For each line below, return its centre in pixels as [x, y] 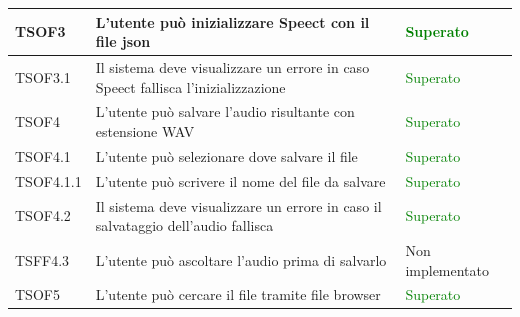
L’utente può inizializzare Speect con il [232, 21]
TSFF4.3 [42, 259]
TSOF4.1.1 [48, 180]
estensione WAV [145, 130]
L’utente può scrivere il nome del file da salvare [240, 180]
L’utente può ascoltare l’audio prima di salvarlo [241, 259]
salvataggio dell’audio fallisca [184, 225]
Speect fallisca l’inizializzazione [190, 86]
